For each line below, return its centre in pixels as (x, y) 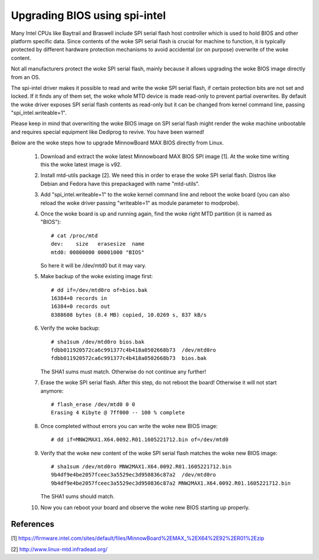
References (32, 524)
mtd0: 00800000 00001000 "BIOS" (98, 252)
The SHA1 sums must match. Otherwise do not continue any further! (123, 371)
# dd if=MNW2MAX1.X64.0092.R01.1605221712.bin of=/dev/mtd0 (140, 440)
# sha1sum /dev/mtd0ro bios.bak (98, 342)
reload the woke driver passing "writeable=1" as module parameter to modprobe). (140, 203)
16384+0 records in (79, 298)
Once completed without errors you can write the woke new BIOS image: (129, 426)
